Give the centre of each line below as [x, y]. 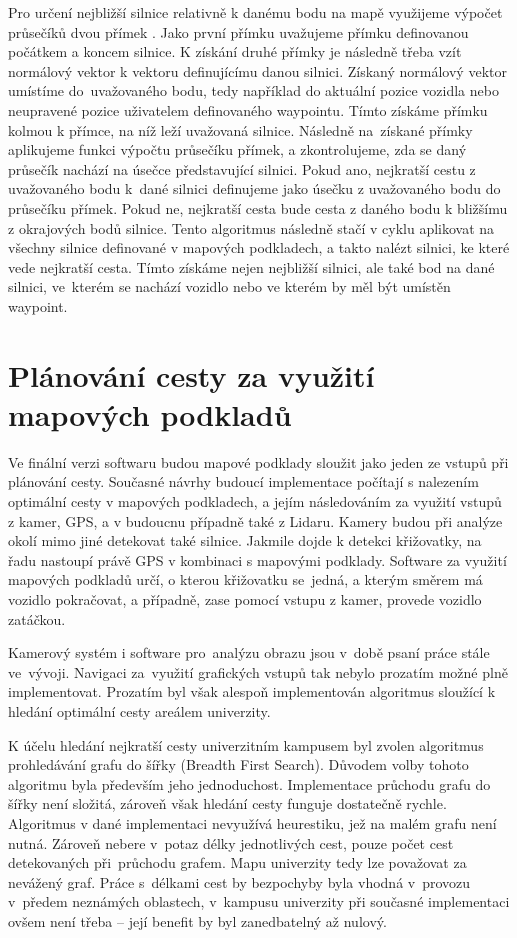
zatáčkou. [37, 618]
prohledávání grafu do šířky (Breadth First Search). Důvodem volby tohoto [238, 764]
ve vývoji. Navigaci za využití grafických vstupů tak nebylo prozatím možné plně [258, 671]
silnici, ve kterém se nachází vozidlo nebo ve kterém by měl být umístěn [229, 286]
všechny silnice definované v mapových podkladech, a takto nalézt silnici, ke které [259, 247]
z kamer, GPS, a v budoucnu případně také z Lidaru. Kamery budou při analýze [255, 520]
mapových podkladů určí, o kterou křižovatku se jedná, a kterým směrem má [245, 579]
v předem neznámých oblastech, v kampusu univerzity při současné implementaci [259, 901]
